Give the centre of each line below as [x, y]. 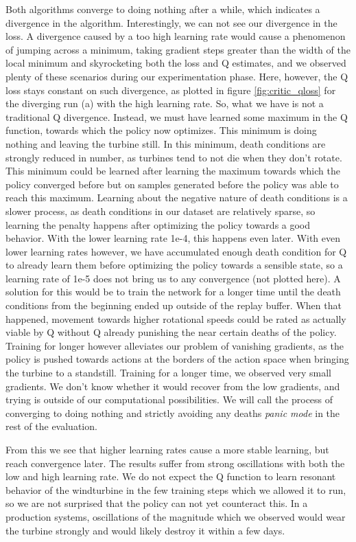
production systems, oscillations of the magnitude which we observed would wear [176, 516]
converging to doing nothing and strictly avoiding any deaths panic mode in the [173, 413]
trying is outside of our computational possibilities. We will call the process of [169, 399]
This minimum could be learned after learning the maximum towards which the [173, 171]
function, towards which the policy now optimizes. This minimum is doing [161, 130]
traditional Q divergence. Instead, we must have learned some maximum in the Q [177, 116]
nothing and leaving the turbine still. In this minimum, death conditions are [166, 143]
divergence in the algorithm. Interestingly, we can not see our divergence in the [171, 22]
